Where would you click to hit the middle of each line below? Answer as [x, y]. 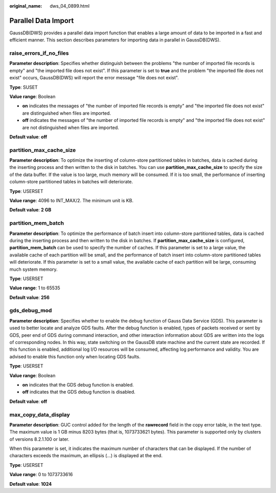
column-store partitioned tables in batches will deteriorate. [71, 182]
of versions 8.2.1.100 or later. [39, 439]
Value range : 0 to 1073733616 [41, 475]
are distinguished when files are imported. [67, 113]
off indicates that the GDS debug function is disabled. [79, 392]
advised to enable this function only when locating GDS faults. [75, 356]
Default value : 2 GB [30, 210]
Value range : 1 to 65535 [35, 288]
